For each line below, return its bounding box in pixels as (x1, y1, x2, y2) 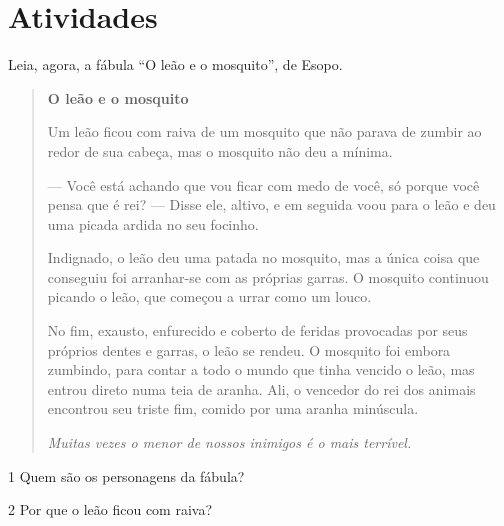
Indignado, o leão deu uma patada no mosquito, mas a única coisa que (47, 247, 480, 268)
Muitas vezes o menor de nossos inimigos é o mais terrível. (47, 432, 412, 453)
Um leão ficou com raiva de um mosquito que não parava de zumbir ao (47, 121, 482, 142)
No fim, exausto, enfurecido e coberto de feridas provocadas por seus (47, 320, 468, 341)
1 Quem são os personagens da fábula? (8, 465, 245, 486)
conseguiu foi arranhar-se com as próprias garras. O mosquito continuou (47, 266, 489, 287)
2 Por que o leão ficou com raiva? (8, 499, 213, 520)
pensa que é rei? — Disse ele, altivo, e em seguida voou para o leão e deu (47, 194, 496, 215)
